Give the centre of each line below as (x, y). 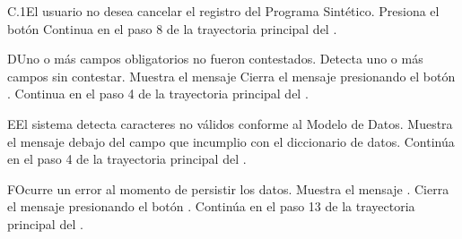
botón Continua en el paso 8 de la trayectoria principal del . (172, 28)
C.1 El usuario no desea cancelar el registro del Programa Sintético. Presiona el (223, 11)
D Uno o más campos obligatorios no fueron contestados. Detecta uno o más (215, 59)
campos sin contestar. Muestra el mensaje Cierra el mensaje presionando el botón (231, 76)
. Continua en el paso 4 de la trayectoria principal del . (158, 94)
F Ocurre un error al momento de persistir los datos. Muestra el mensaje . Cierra (228, 188)
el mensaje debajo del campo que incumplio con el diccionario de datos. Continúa (231, 141)
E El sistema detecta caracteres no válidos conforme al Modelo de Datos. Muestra (230, 123)
